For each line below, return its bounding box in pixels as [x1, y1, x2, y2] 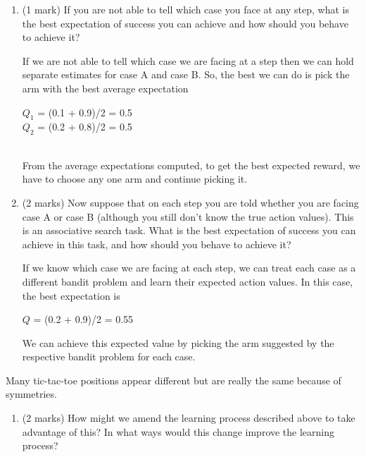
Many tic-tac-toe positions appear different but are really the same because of [6, 372, 341, 387]
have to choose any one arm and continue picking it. [22, 171, 248, 186]
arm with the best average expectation [22, 80, 189, 95]
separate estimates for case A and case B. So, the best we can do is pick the [22, 67, 350, 82]
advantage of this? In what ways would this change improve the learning [22, 424, 335, 439]
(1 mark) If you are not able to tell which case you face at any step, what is [22, 2, 349, 16]
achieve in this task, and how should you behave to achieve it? [22, 236, 291, 251]
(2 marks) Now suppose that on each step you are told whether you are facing [22, 195, 359, 209]
